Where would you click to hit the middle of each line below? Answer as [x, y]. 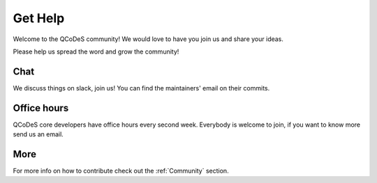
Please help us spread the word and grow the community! [96, 51]
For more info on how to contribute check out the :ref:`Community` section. [121, 171]
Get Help [39, 18]
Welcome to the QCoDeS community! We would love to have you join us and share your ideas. [148, 39]
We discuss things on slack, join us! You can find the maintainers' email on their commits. [141, 88]
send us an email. [38, 134]
